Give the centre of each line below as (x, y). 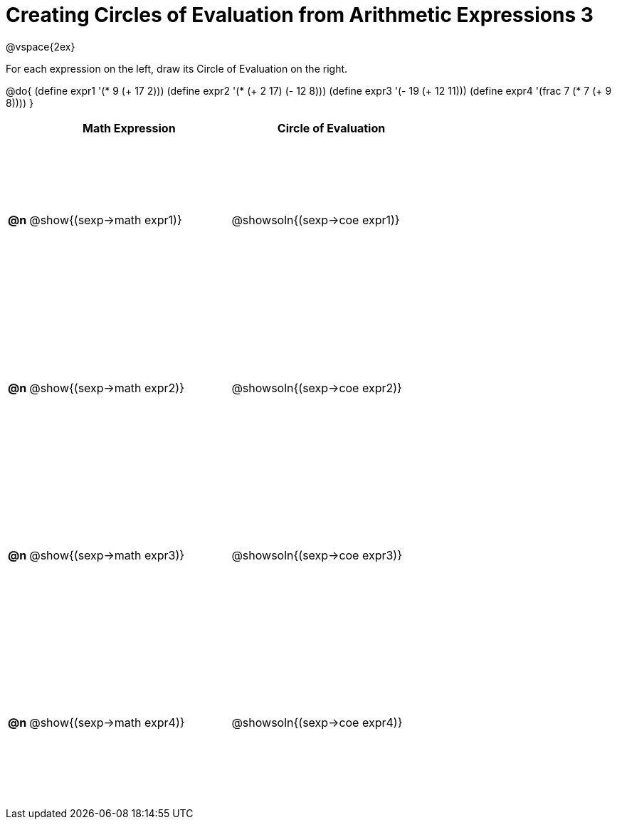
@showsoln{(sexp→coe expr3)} (317, 556)
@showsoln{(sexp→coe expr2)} (317, 388)
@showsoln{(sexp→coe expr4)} (317, 723)
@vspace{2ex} (41, 46)
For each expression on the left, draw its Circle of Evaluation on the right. (177, 68)
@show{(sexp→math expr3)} (107, 556)
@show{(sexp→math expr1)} (106, 220)
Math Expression (129, 128)
